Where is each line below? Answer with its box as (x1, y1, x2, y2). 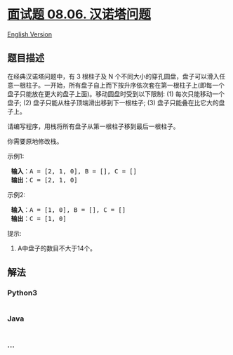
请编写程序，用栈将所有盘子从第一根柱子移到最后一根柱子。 (7, 122, 180, 130)
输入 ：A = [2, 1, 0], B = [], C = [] (11, 167, 137, 175)
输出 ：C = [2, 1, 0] (11, 176, 79, 184)
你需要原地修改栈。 (7, 137, 63, 145)
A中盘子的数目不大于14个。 (17, 243, 97, 253)
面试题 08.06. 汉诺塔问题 (7, 6, 152, 22)
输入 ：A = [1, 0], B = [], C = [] (11, 206, 126, 214)
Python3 (7, 288, 37, 298)
